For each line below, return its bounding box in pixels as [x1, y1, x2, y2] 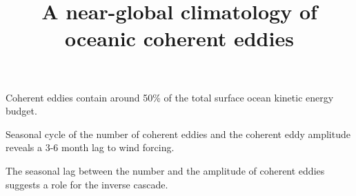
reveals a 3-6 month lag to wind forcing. [6, 140, 175, 155]
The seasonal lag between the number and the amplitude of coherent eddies [6, 163, 325, 177]
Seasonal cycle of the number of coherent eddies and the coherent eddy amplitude [6, 126, 350, 141]
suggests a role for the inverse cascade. [6, 177, 168, 191]
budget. [6, 104, 37, 118]
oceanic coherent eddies [65, 24, 294, 52]
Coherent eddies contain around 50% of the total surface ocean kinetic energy [6, 90, 334, 104]
